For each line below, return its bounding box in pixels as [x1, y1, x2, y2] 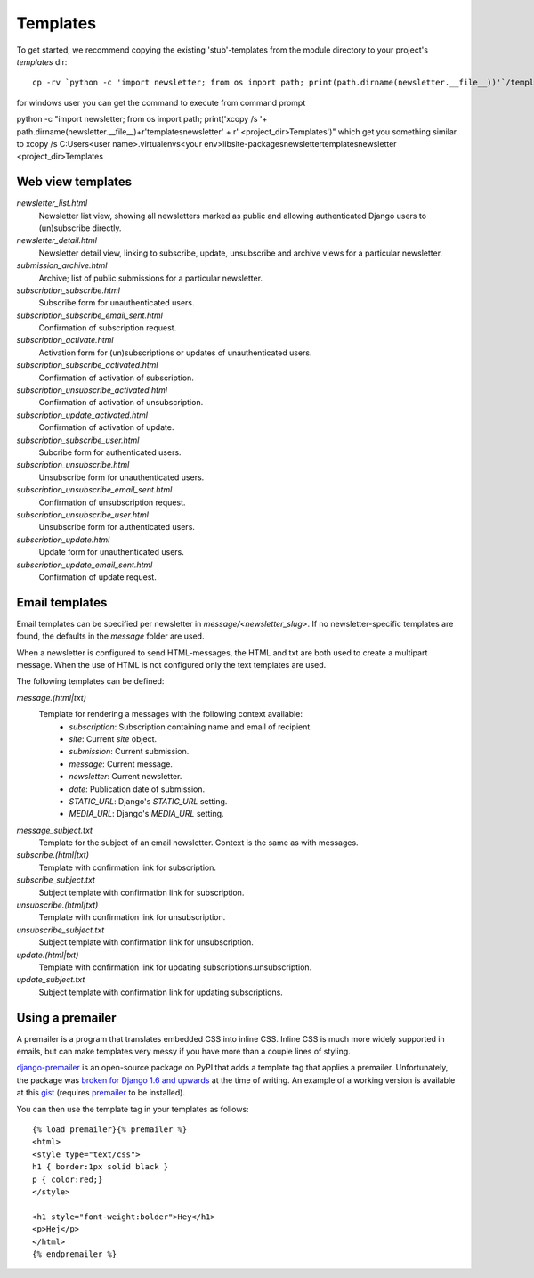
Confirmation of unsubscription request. [38, 497, 186, 508]
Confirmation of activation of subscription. [38, 372, 195, 383]
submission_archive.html [16, 260, 108, 271]
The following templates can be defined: [16, 676, 165, 687]
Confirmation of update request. [38, 571, 158, 582]
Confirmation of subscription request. [38, 322, 177, 333]
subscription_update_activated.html [16, 410, 149, 420]
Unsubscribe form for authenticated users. [38, 522, 196, 533]
